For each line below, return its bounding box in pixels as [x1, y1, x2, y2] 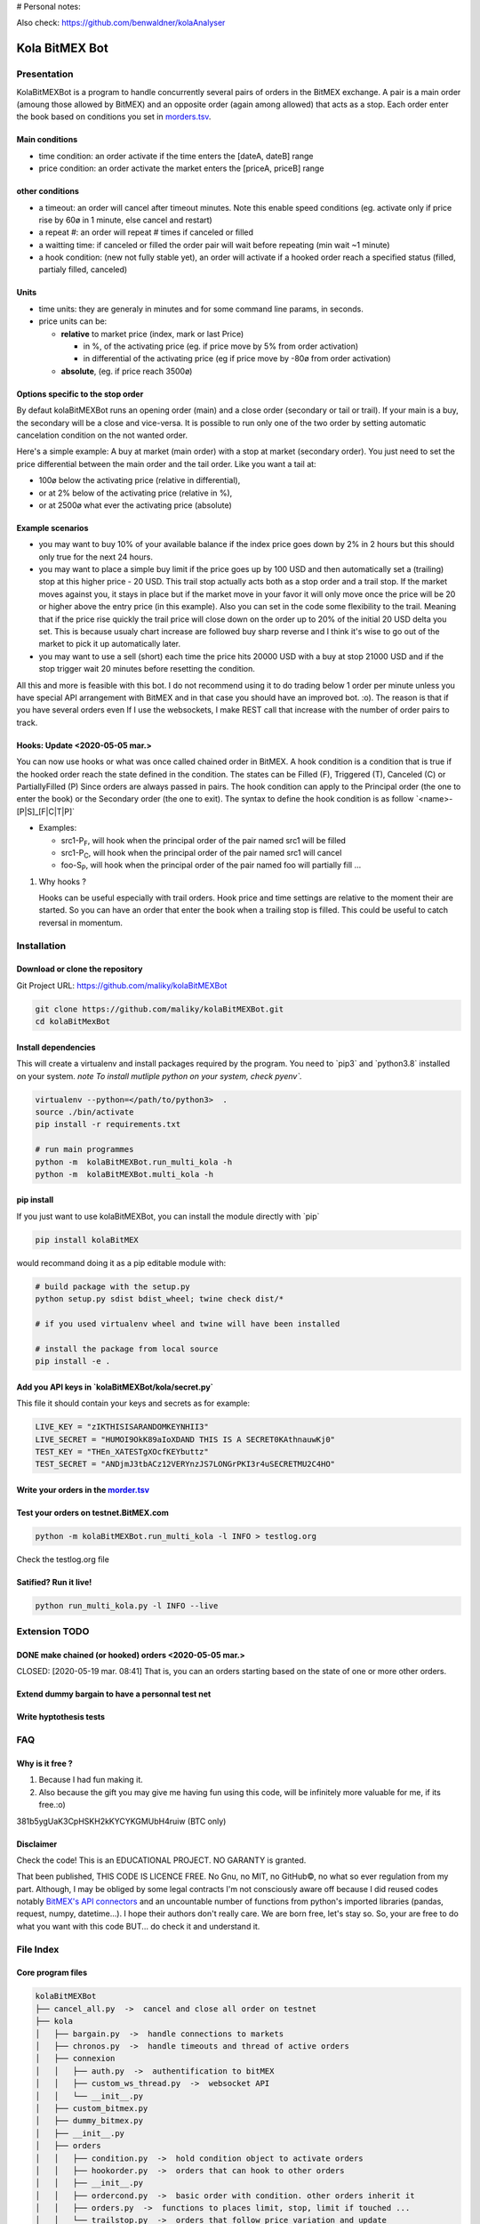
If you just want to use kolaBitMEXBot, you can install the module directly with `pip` [16, 1211, 320, 1221]
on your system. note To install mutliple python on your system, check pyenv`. [16, 1070, 302, 1081]
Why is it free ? [16, 1758, 73, 1769]
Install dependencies [16, 1042, 96, 1052]
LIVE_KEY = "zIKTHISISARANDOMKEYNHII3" [35, 1422, 209, 1432]
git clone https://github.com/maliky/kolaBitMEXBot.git [35, 1003, 284, 1014]
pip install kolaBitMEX [35, 1235, 140, 1245]
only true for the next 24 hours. [38, 552, 153, 562]
